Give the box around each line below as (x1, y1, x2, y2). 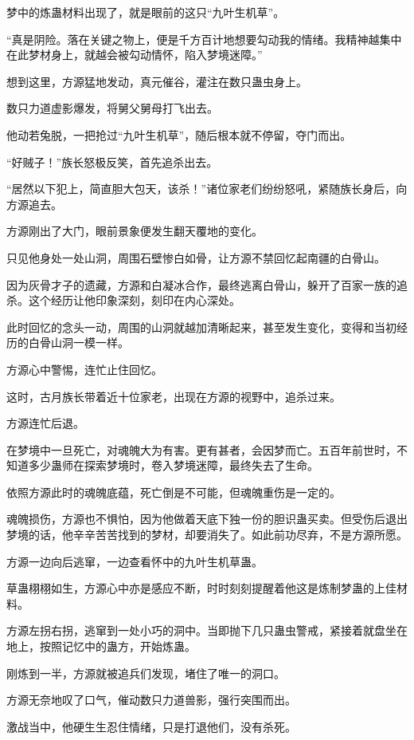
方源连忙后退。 (6, 415, 84, 431)
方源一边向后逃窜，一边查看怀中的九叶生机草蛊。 (6, 553, 263, 569)
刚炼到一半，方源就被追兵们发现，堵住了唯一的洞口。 (6, 664, 285, 681)
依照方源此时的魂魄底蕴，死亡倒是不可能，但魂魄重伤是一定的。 (6, 483, 341, 500)
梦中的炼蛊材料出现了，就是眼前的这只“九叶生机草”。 (6, 4, 285, 20)
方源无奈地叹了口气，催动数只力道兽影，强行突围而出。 (6, 691, 296, 708)
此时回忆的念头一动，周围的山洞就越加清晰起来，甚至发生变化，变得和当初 (6, 318, 396, 335)
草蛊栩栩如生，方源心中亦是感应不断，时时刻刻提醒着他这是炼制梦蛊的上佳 (6, 580, 396, 596)
